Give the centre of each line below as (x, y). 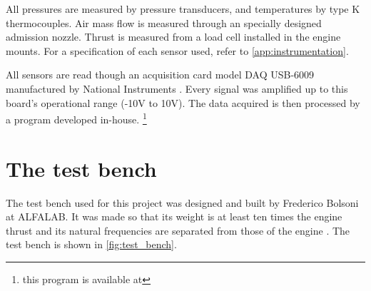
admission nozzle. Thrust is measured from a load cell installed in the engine (173, 37)
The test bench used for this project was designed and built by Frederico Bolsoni (182, 202)
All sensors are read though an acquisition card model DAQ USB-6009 (160, 75)
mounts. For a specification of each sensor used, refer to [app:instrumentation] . (177, 50)
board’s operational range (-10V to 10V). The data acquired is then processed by (183, 102)
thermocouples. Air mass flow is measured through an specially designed (164, 22)
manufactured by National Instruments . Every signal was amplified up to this (177, 88)
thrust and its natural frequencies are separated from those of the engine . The (178, 230)
